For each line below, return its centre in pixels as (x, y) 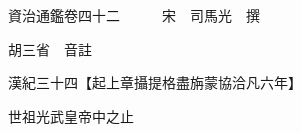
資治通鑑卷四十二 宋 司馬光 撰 (133, 15)
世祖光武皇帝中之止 (70, 115)
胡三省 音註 (49, 48)
